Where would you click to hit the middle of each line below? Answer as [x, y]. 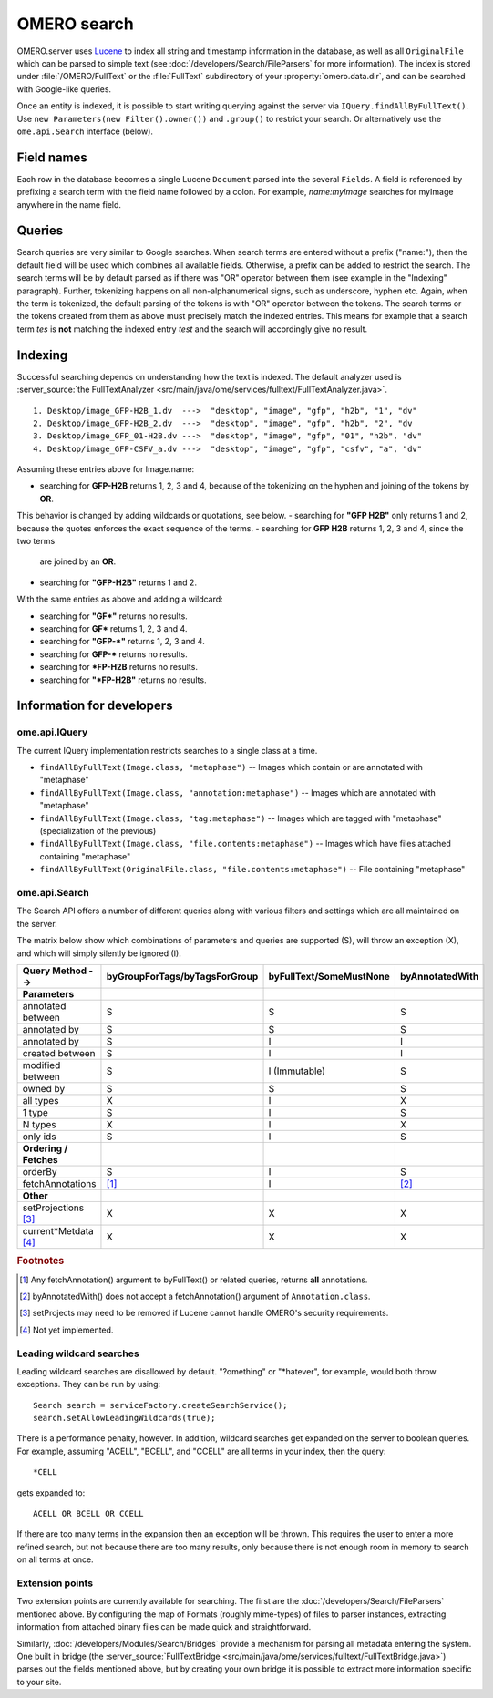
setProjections [53, 1208]
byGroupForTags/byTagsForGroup [182, 976]
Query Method [55, 971]
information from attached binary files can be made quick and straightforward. [164, 1627]
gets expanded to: [51, 1492]
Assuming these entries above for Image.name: [106, 469]
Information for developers [95, 706]
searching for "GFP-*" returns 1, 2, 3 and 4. [122, 642]
